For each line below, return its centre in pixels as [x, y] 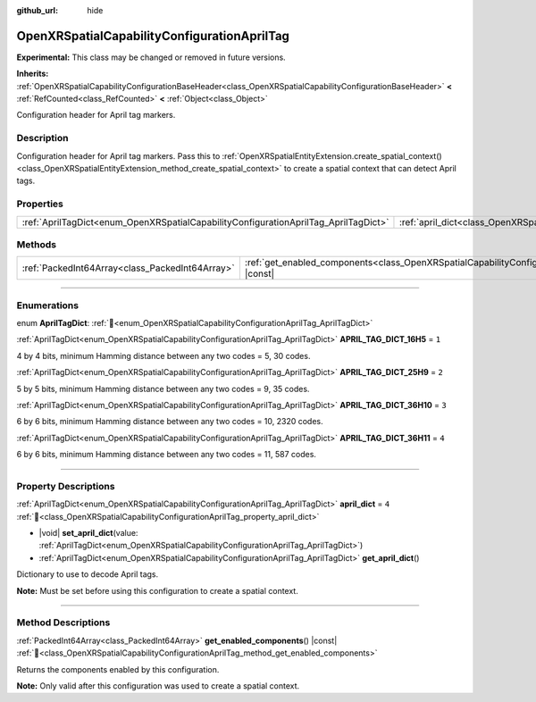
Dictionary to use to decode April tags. [88, 574]
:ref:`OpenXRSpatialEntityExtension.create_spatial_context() [332, 155]
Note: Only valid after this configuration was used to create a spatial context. [158, 685]
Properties [40, 204]
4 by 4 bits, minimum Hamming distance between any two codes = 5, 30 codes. [163, 355]
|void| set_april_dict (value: [88, 533]
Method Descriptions [63, 623]
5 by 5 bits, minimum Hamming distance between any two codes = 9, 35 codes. [163, 389]
